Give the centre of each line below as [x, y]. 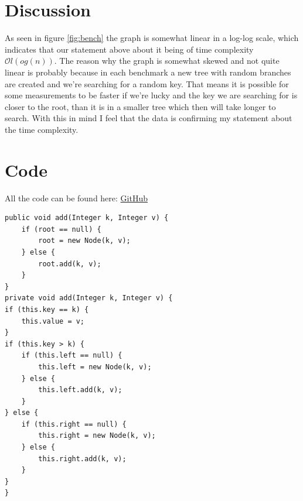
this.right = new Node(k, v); [97, 436]
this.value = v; [53, 321]
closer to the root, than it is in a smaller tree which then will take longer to [140, 106]
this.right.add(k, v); [82, 459]
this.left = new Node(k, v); [95, 367]
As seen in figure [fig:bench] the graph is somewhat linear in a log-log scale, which [152, 38]
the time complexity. [42, 129]
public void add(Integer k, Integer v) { [87, 218]
